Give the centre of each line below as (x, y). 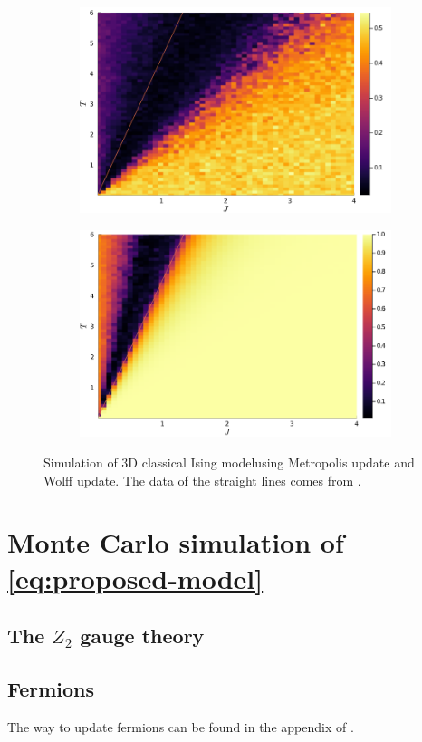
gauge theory (142, 636)
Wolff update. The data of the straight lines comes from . (202, 480)
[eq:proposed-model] (135, 578)
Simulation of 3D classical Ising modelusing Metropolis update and (229, 463)
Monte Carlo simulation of (176, 542)
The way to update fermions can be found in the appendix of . (181, 726)
